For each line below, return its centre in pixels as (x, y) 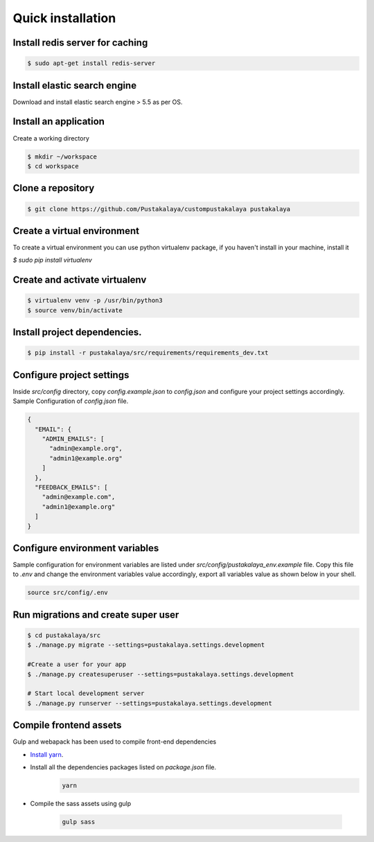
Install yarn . (47, 754)
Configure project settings (71, 375)
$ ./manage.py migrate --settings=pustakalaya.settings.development (146, 645)
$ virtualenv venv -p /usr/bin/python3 (95, 301)
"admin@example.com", (79, 497)
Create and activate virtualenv (80, 280)
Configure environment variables (86, 548)
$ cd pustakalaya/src (64, 636)
